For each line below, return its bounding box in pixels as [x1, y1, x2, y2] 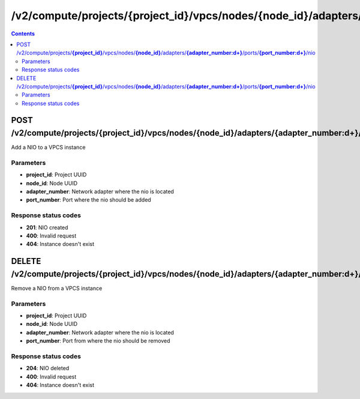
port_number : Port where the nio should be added [26, 196, 151, 203]
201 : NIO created [26, 224, 68, 231]
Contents [11, 30, 35, 37]
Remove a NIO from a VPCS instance [11, 284, 103, 292]
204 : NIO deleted [26, 365, 70, 372]
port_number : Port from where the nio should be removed [26, 337, 170, 344]
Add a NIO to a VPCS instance [11, 144, 86, 151]
